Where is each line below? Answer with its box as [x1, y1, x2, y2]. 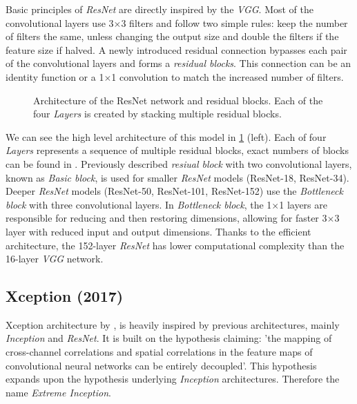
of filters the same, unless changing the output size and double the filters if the [6, 29, 339, 44]
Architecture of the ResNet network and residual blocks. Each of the [33, 93, 323, 107]
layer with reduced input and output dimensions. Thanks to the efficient [6, 224, 311, 238]
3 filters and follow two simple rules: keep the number [121, 15, 348, 30]
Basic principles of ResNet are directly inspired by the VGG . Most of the [6, 2, 313, 16]
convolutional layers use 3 [6, 15, 114, 30]
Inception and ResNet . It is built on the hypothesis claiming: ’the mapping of [6, 331, 332, 345]
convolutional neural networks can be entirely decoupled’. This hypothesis [6, 358, 317, 372]
